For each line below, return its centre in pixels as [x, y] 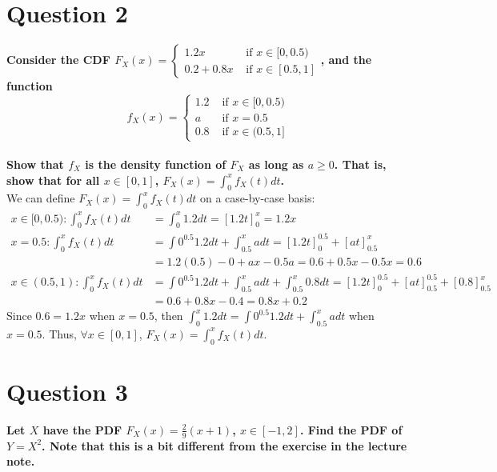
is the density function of [156, 164]
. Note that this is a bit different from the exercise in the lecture [224, 445]
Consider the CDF [58, 60]
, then [168, 316]
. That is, [360, 164]
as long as [276, 164]
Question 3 [67, 391]
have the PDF [82, 429]
